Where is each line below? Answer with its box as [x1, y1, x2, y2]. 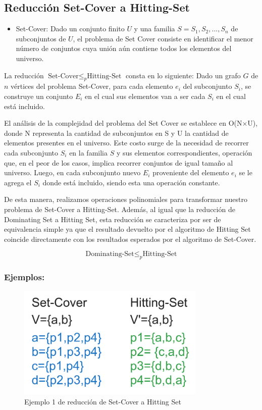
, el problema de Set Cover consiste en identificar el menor [73, 33, 253, 43]
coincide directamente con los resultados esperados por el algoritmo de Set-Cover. [4, 233, 256, 244]
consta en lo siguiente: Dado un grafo [125, 70, 241, 80]
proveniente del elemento [152, 167, 229, 178]
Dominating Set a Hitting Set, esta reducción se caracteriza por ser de [4, 214, 221, 224]
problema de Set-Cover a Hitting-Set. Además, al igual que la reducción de [4, 203, 235, 214]
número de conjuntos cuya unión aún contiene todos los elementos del [16, 43, 232, 54]
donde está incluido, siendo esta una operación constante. [42, 177, 220, 187]
